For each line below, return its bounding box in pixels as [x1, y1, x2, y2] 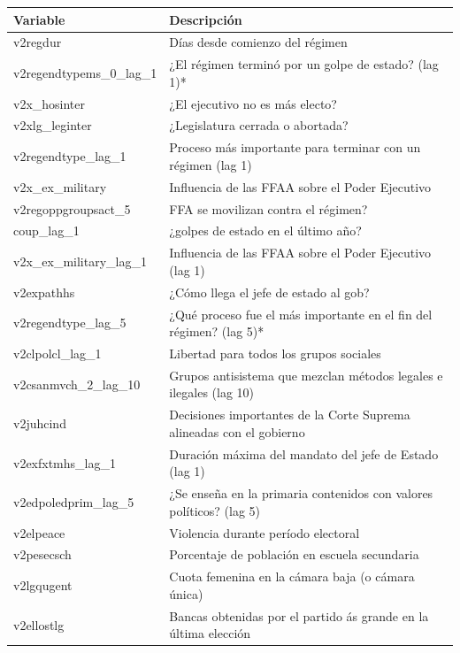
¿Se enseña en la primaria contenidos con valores [169, 484, 433, 503]
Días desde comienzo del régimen [169, 33, 348, 51]
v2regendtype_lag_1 [13, 147, 126, 165]
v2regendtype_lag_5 [13, 313, 126, 332]
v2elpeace [13, 523, 65, 542]
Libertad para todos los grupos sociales [169, 344, 381, 362]
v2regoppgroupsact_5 [13, 199, 131, 218]
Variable [13, 10, 65, 28]
